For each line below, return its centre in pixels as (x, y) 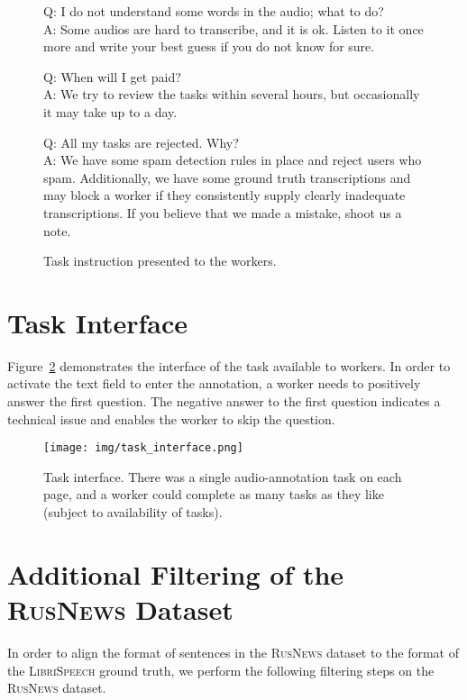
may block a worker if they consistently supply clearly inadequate (224, 195)
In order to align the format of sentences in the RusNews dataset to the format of (233, 652)
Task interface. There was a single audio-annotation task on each (223, 476)
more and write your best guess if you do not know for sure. (209, 46)
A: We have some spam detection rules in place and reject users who (233, 160)
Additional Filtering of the (176, 573)
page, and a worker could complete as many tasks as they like (214, 494)
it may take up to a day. (110, 111)
